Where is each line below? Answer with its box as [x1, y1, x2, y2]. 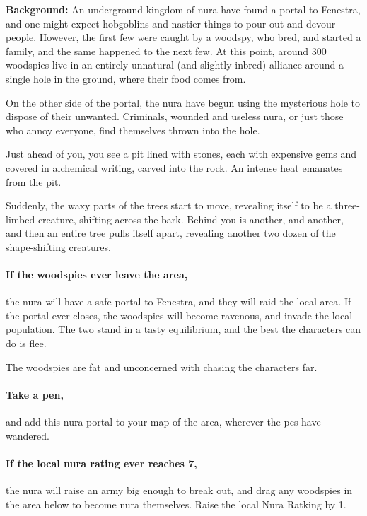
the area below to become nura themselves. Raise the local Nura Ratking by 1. [6, 496, 346, 511]
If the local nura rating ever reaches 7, [6, 455, 197, 470]
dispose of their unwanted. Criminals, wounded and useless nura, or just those [6, 109, 344, 124]
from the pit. [6, 174, 62, 189]
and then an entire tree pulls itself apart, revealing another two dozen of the [6, 225, 336, 240]
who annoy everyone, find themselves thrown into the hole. [6, 122, 260, 137]
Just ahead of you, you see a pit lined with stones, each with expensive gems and [6, 146, 357, 161]
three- [334, 198, 360, 213]
